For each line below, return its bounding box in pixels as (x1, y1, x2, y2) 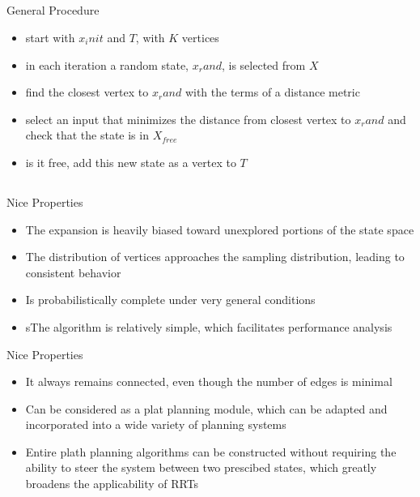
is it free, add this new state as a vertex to (25, 153, 236, 170)
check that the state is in (25, 126, 149, 144)
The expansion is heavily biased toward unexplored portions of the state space (25, 221, 414, 238)
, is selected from (221, 56, 306, 73)
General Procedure (6, 2, 100, 19)
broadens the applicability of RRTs (25, 475, 199, 492)
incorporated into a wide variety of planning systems (25, 416, 286, 433)
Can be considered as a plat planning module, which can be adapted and (25, 400, 388, 417)
